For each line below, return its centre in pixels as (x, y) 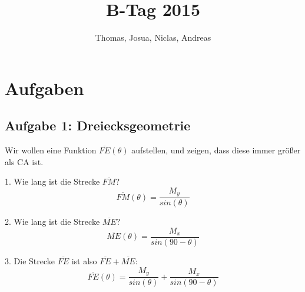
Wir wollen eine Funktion (51, 150)
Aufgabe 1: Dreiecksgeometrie (98, 125)
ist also (84, 261)
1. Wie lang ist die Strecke (52, 181)
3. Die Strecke (30, 261)
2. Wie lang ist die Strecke (52, 222)
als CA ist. (24, 161)
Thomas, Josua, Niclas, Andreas (153, 37)
